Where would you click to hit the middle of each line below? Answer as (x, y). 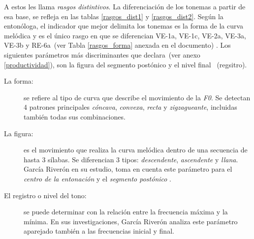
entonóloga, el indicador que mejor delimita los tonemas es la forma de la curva (124, 26)
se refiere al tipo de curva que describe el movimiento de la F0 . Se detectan (137, 97)
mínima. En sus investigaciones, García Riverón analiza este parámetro (131, 221)
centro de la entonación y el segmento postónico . (98, 178)
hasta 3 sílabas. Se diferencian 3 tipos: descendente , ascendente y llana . (131, 159)
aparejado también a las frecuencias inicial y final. (99, 231)
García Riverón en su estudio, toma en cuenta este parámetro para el (128, 169)
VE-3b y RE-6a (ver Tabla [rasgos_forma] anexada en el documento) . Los (117, 45)
